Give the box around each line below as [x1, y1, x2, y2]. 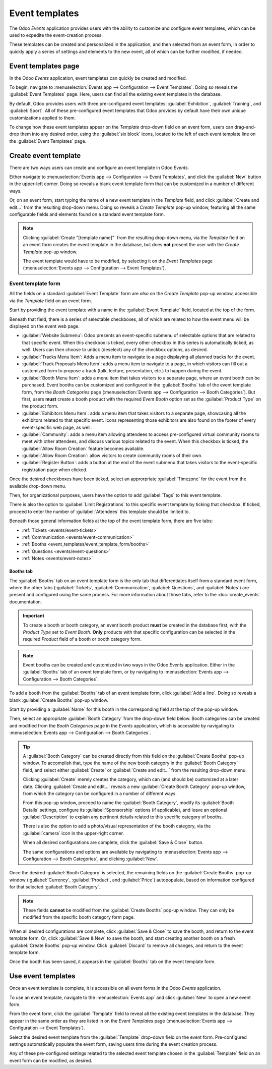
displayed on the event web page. [9, 323, 80, 329]
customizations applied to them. [9, 115, 76, 121]
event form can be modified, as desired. [9, 1057, 93, 1063]
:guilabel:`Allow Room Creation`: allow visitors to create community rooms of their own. [22, 453, 202, 459]
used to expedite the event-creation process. [9, 32, 103, 38]
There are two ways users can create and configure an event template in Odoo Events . [9, 164, 189, 171]
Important [23, 613, 45, 619]
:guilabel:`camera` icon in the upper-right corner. [23, 830, 124, 836]
